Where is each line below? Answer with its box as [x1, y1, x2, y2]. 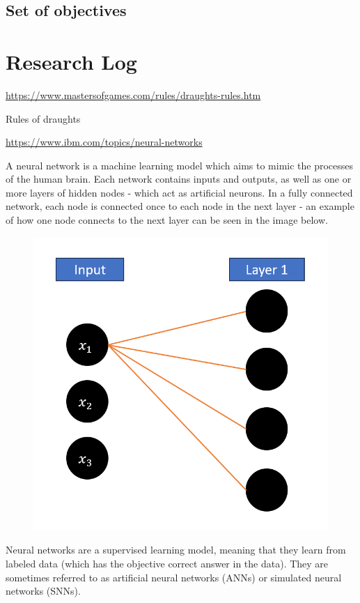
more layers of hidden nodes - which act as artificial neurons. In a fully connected [6, 185, 353, 199]
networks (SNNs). [6, 583, 81, 598]
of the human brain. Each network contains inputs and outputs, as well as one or [6, 171, 352, 186]
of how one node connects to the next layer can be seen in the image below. [6, 213, 328, 227]
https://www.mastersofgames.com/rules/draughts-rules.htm [6, 87, 261, 102]
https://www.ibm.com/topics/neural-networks [6, 135, 203, 149]
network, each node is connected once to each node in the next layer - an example [6, 199, 354, 213]
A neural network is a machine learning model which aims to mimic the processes [6, 158, 354, 172]
